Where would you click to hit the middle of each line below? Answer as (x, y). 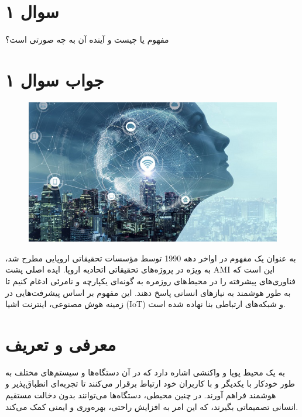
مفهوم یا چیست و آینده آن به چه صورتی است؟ (87, 39)
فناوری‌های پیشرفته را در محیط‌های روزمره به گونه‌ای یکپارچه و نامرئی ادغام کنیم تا (151, 280)
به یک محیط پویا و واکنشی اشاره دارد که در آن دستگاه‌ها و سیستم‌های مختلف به (145, 372)
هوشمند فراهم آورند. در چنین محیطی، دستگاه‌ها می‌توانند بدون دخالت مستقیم (141, 395)
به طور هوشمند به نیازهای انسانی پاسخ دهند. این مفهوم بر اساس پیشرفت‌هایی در (148, 292)
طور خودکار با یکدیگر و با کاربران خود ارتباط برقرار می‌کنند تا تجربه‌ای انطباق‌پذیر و (150, 383)
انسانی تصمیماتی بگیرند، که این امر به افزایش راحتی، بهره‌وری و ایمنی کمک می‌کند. (152, 406)
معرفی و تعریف (61, 344)
